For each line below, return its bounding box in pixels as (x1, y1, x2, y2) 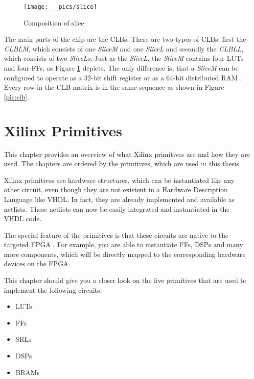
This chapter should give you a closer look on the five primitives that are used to (4, 275, 247, 285)
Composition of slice (23, 17, 84, 27)
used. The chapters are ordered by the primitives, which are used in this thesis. (4, 158, 241, 169)
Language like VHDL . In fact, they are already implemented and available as (4, 194, 235, 204)
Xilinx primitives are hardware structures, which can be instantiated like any (4, 175, 235, 185)
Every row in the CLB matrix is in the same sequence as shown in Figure (4, 82, 224, 92)
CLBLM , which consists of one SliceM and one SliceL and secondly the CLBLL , (4, 43, 244, 53)
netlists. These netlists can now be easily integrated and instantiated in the (4, 203, 230, 214)
